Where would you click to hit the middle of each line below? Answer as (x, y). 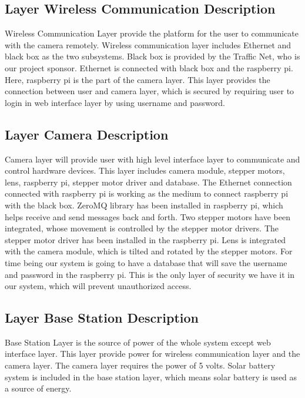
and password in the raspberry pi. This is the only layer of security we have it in (150, 274)
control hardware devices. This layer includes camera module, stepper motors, (145, 170)
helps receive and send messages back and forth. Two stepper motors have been (148, 216)
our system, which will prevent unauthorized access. (98, 286)
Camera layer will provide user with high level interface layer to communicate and (152, 159)
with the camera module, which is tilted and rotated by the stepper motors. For (149, 251)
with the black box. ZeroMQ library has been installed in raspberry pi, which (144, 205)
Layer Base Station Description (102, 318)
